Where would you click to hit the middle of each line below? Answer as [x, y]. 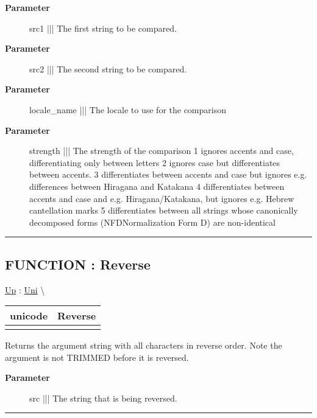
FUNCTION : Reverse [78, 264]
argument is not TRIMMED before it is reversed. [97, 357]
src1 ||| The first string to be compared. [103, 28]
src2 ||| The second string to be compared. [108, 68]
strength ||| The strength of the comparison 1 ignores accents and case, [162, 151]
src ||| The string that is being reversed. [103, 398]
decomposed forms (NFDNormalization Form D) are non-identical [152, 222]
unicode [29, 316]
